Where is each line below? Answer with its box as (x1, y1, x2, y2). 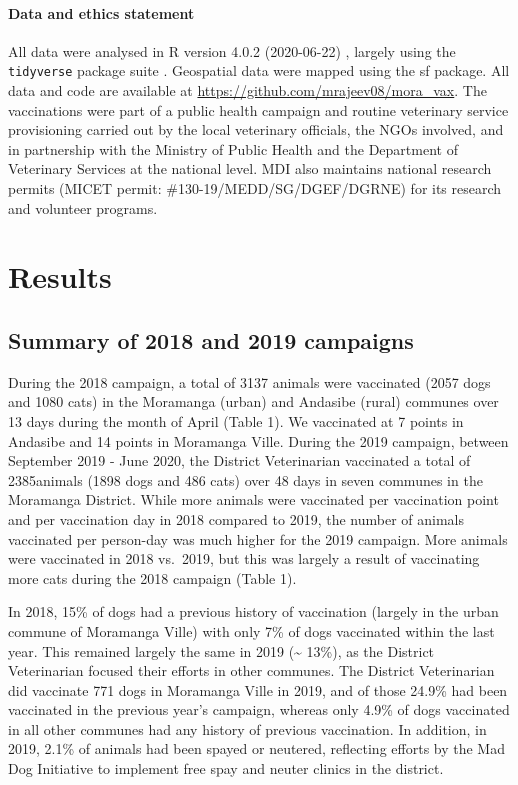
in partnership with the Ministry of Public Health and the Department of (8, 138, 458, 159)
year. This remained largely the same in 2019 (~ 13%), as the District (8, 640, 435, 661)
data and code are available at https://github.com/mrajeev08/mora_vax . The (8, 80, 487, 101)
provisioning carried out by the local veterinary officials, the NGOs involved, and (8, 119, 504, 140)
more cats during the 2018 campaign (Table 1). (8, 567, 297, 588)
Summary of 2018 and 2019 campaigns (8, 324, 414, 355)
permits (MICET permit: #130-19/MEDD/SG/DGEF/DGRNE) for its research (8, 178, 502, 199)
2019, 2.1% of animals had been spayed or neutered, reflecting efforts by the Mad (8, 738, 505, 759)
